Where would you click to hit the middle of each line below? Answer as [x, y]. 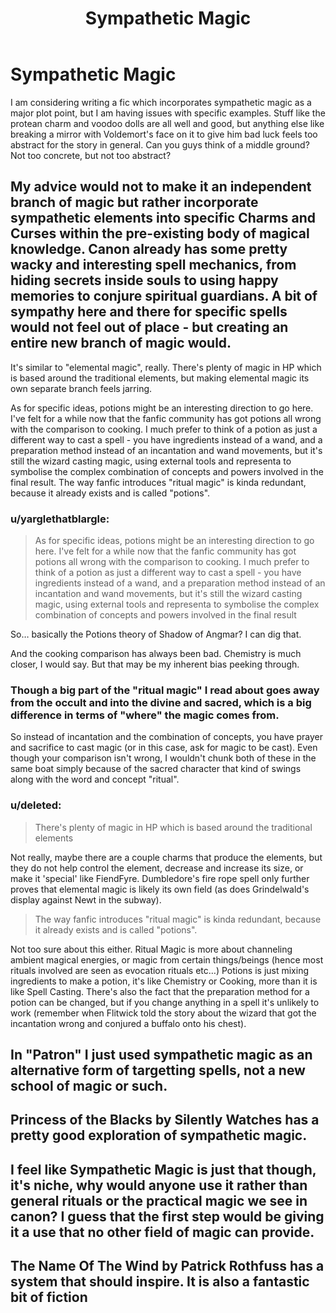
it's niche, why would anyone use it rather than [159, 1185]
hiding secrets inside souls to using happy [144, 280]
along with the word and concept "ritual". [95, 779]
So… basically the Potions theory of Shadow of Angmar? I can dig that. [156, 634]
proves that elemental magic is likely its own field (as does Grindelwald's [160, 889]
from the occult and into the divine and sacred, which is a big [161, 702]
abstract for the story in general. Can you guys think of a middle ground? [160, 144]
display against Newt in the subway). [86, 899]
